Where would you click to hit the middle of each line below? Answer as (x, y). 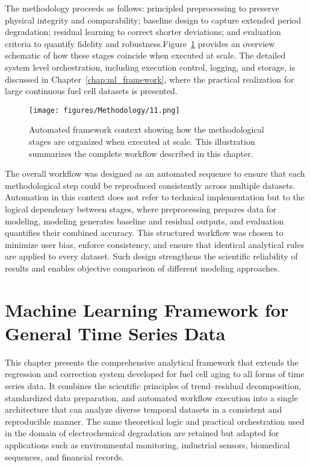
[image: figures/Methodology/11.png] (104, 110)
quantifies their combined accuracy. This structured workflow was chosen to (144, 233)
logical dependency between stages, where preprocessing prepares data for (141, 208)
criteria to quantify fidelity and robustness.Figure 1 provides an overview (140, 43)
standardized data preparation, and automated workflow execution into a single (151, 397)
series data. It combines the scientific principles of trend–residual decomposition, (153, 386)
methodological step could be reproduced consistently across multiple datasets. (150, 185)
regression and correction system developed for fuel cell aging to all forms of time (155, 374)
